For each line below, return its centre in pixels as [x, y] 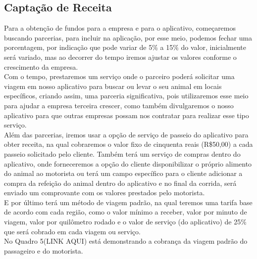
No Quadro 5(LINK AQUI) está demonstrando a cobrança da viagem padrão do [126, 241]
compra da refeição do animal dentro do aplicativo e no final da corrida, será [120, 183]
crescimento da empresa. [41, 66]
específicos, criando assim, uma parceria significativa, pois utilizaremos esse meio [126, 96]
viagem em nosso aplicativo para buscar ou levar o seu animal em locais [113, 86]
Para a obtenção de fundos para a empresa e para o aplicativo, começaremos [120, 28]
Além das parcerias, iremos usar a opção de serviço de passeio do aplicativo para [126, 134]
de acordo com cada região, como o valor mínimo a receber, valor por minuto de [126, 212]
